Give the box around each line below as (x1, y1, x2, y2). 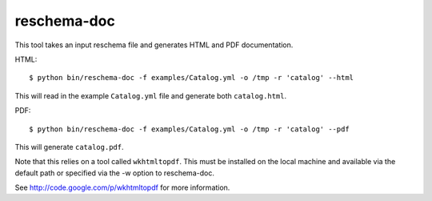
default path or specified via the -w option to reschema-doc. (14, 168, 215, 178)
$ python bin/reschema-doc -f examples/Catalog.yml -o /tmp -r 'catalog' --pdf (29, 124, 350, 134)
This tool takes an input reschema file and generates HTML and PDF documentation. (14, 40, 294, 50)
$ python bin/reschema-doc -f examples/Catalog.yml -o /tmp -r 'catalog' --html (29, 73, 354, 82)
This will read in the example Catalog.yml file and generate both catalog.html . (14, 90, 287, 100)
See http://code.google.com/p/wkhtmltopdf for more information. (14, 183, 230, 192)
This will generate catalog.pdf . (14, 142, 124, 151)
